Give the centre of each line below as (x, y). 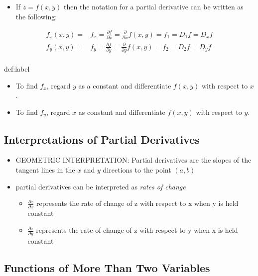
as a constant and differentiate (125, 85)
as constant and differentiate (122, 112)
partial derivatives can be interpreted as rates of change (101, 186)
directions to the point (137, 169)
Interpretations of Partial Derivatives (102, 139)
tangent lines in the (45, 169)
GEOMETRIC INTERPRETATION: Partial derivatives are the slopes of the (133, 160)
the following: (36, 16)
